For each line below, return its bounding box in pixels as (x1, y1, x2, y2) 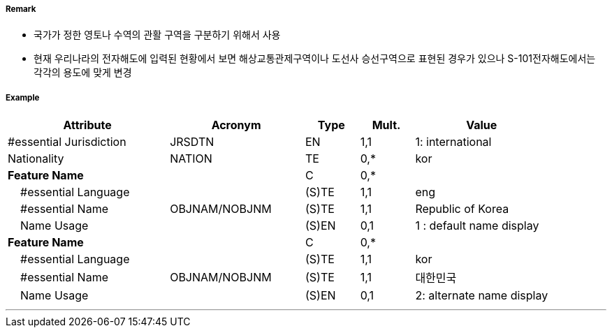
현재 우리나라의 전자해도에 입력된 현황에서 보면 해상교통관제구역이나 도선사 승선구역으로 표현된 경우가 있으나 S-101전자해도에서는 (34, 52, 596, 65)
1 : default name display (415, 219, 539, 233)
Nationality (8, 151, 64, 166)
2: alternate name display (415, 288, 548, 303)
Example (6, 92, 40, 103)
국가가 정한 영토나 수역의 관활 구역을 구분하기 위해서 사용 (34, 29, 281, 41)
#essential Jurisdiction (8, 135, 126, 149)
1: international (415, 135, 492, 149)
